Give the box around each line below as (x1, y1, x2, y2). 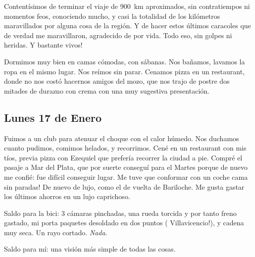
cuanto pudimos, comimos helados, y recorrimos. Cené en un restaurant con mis (4, 143, 247, 153)
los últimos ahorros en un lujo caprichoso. (4, 191, 130, 202)
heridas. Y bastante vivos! (4, 40, 83, 50)
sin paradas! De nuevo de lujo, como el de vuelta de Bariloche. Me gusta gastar (4, 181, 245, 192)
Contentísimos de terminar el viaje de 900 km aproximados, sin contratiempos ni (4, 1, 250, 11)
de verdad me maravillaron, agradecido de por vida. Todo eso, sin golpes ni (4, 30, 232, 40)
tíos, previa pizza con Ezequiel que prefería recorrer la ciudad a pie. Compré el (4, 152, 243, 162)
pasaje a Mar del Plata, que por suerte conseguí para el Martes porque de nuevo (4, 162, 248, 172)
